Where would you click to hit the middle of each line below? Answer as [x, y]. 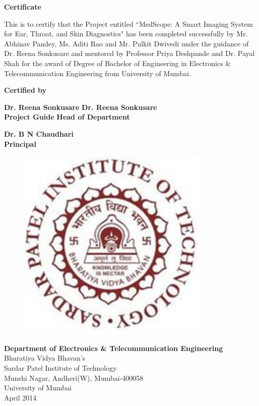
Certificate [23, 7]
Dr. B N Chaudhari [39, 133]
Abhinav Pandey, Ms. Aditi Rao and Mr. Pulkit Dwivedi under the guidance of [126, 43]
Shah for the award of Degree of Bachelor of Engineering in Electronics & [118, 63]
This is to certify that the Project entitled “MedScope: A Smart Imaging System [129, 23]
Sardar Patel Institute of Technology [60, 367]
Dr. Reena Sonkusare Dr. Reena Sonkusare [81, 107]
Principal [20, 143]
